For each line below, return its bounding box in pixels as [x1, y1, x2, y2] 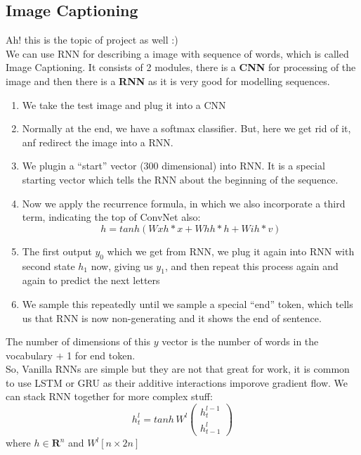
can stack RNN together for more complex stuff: [6, 389, 213, 404]
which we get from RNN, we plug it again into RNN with [107, 243, 355, 258]
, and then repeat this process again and [164, 258, 339, 273]
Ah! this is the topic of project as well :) [6, 32, 178, 47]
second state [22, 258, 75, 273]
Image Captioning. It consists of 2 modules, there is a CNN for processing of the [6, 60, 356, 75]
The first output [22, 243, 92, 258]
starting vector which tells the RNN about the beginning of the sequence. [22, 172, 339, 186]
